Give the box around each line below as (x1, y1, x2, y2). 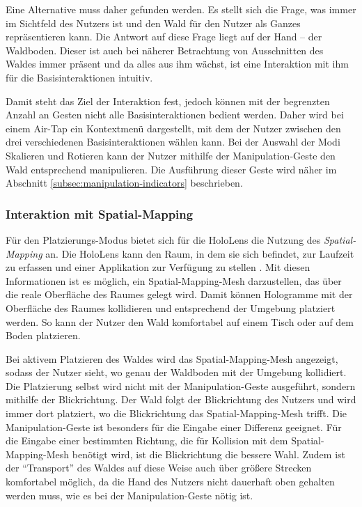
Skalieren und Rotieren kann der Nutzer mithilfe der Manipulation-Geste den (6, 148, 336, 162)
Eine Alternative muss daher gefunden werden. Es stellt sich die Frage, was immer (6, 2, 356, 16)
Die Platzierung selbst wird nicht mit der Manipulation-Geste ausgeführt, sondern (6, 378, 356, 393)
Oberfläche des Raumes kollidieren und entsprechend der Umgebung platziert (6, 300, 336, 315)
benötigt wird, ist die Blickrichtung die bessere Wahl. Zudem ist (72, 446, 345, 461)
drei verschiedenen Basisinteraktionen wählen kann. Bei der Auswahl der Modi (6, 134, 340, 149)
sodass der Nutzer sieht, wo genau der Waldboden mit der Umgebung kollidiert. (6, 365, 347, 380)
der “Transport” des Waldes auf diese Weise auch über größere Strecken (6, 460, 312, 475)
